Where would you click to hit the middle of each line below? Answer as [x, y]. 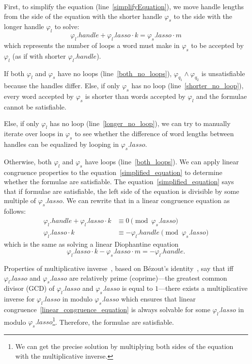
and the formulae [221, 96]
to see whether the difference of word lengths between [154, 134]
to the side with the [203, 16]
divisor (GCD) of [29, 288]
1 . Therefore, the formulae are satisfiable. [113, 321]
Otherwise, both [28, 161]
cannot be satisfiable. [35, 106]
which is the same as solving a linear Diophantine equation [91, 244]
